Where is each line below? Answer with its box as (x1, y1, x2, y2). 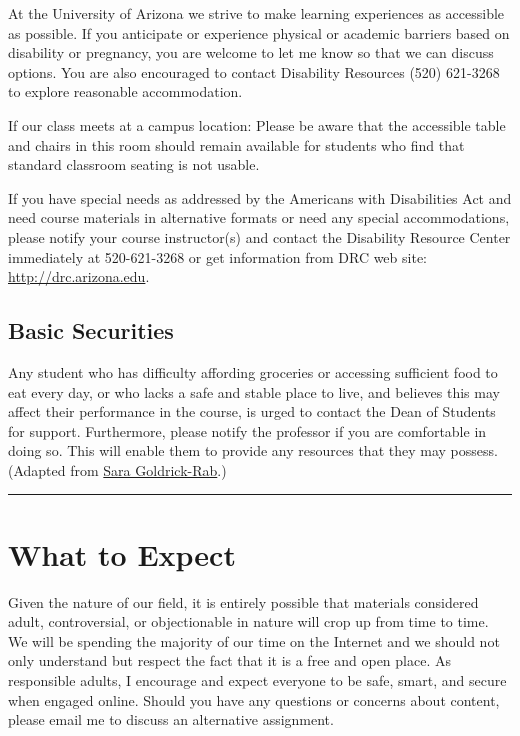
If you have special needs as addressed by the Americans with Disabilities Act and (8, 187, 512, 208)
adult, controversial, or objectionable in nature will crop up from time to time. (8, 611, 489, 632)
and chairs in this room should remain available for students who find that (8, 134, 465, 155)
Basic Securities (8, 315, 174, 346)
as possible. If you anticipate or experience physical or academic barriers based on (8, 22, 510, 43)
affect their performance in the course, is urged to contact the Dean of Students (8, 401, 496, 422)
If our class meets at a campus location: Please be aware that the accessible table (8, 114, 506, 135)
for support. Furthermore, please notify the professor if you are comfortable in (8, 420, 487, 441)
